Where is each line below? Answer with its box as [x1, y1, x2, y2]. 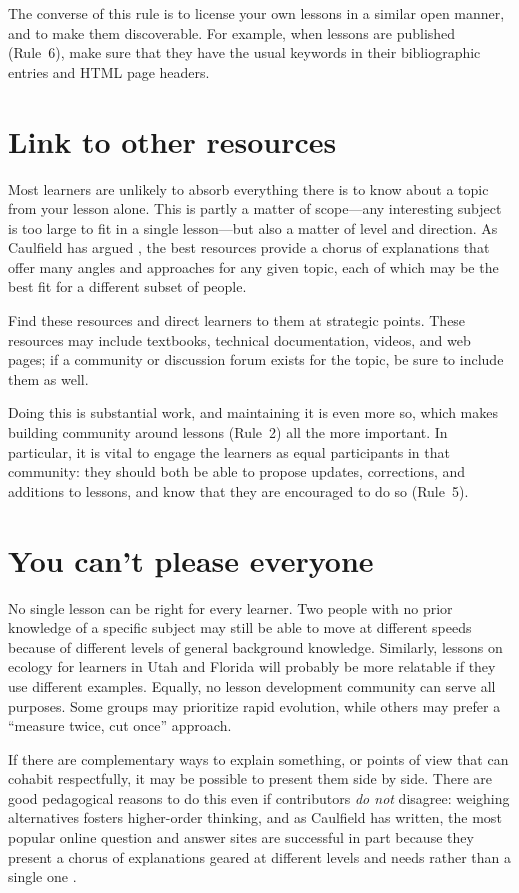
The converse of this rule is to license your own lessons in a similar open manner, [8, 3, 505, 23]
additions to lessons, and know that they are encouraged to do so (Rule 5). [8, 480, 469, 501]
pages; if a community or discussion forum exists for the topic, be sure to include [8, 349, 504, 370]
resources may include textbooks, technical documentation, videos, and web [8, 329, 471, 350]
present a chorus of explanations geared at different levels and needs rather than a [8, 846, 512, 867]
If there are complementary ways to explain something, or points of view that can [8, 748, 509, 769]
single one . [8, 866, 77, 887]
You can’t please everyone [8, 539, 374, 580]
